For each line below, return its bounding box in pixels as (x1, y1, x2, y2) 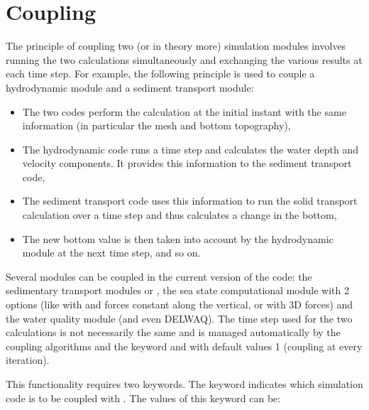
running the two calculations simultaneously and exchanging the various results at (6, 52, 363, 67)
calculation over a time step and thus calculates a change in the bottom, (22, 207, 337, 222)
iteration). (6, 352, 50, 367)
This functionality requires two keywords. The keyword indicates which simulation (6, 377, 363, 391)
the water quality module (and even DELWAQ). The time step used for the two (6, 311, 353, 325)
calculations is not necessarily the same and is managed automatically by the (6, 325, 341, 340)
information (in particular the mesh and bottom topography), (22, 118, 291, 133)
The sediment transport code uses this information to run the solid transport (22, 193, 358, 208)
